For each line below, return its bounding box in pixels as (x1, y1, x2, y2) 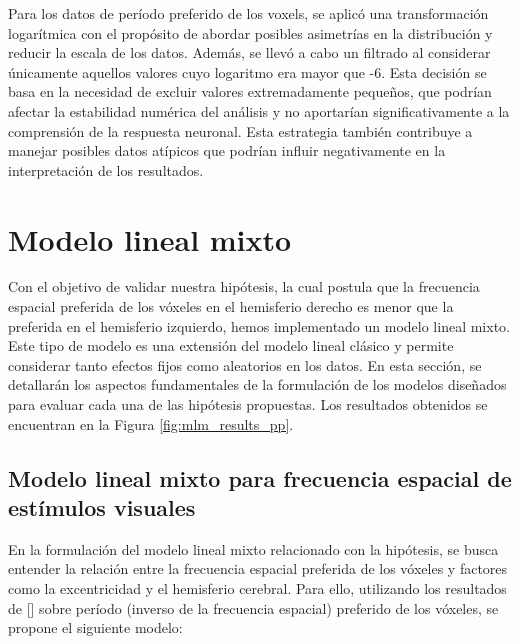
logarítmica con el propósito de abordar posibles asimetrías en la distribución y (8, 22, 493, 43)
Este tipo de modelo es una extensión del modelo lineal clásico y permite (8, 335, 454, 356)
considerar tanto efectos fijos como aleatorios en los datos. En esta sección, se (8, 354, 482, 375)
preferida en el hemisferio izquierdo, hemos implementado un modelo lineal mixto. (8, 315, 510, 336)
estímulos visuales (8, 492, 196, 522)
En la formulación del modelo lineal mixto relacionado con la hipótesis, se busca (8, 538, 499, 559)
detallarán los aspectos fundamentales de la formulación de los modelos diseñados (8, 374, 507, 395)
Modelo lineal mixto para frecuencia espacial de (8, 462, 512, 493)
